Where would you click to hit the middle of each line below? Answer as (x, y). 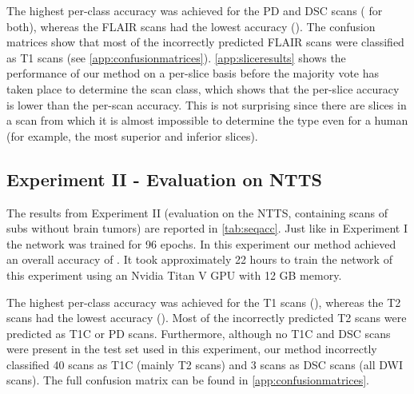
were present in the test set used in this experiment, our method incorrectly (192, 349)
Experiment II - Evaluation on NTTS (164, 179)
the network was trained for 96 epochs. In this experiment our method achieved (201, 243)
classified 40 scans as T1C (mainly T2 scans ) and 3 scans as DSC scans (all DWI (205, 364)
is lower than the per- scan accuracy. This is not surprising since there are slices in (207, 104)
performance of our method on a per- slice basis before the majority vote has (193, 73)
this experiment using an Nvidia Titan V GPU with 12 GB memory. (174, 275)
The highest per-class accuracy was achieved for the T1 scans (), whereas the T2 (204, 302)
